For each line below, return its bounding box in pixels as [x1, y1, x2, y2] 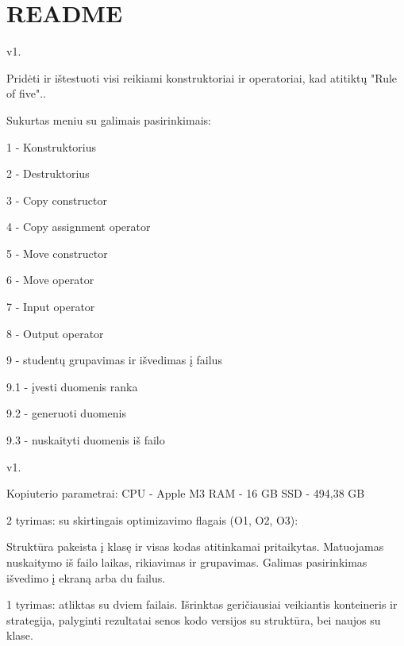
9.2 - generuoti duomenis [6, 405, 127, 421]
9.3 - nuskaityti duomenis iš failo [6, 432, 165, 448]
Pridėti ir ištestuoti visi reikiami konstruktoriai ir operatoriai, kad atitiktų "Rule [6, 69, 398, 86]
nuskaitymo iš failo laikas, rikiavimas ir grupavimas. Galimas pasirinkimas [6, 554, 367, 570]
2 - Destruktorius [6, 165, 90, 182]
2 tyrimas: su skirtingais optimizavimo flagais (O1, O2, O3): [6, 511, 298, 528]
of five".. [6, 85, 46, 102]
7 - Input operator [6, 298, 95, 315]
